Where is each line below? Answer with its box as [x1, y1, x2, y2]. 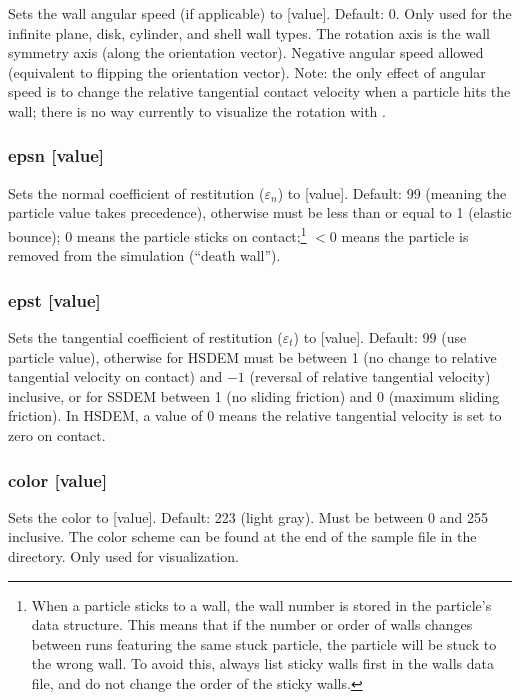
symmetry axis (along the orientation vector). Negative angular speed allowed [8, 42, 484, 63]
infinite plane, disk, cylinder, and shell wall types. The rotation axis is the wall [8, 22, 490, 43]
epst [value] [8, 287, 101, 312]
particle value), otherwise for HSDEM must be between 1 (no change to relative [8, 346, 497, 367]
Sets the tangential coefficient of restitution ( [8, 327, 283, 348]
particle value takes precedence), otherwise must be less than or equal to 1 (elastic [8, 202, 512, 223]
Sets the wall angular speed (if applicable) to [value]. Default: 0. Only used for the [8, 3, 512, 23]
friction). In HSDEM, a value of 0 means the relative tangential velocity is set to [8, 405, 502, 426]
